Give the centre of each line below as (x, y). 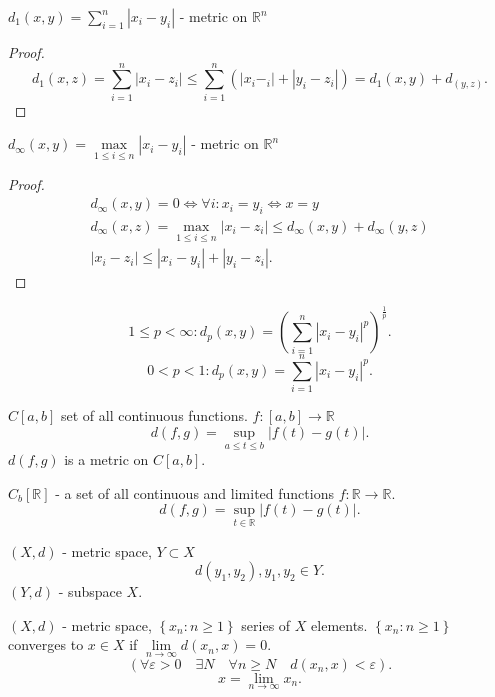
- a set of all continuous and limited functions (194, 492)
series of (266, 624)
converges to (46, 644)
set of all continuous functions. (154, 415)
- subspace (90, 591)
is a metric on (106, 459)
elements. (339, 624)
